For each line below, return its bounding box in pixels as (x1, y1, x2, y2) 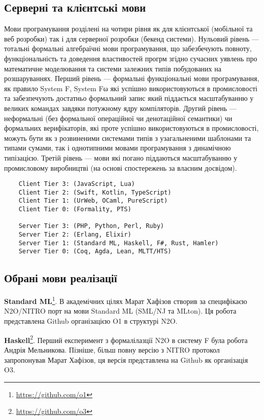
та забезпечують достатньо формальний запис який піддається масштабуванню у (4, 93, 254, 103)
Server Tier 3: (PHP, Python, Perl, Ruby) (18, 222, 164, 230)
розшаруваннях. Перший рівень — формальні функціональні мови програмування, (4, 73, 259, 84)
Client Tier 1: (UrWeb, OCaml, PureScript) (18, 197, 168, 205)
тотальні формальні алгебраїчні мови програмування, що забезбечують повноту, (4, 43, 252, 54)
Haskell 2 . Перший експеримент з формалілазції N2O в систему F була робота (4, 333, 248, 345)
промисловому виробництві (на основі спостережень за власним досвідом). (4, 162, 237, 173)
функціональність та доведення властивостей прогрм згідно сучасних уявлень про (4, 53, 257, 63)
